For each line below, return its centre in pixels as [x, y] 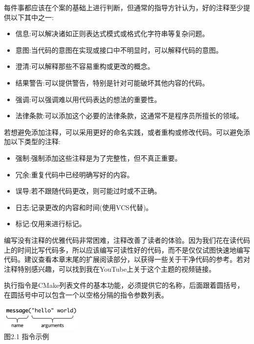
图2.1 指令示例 [27, 336]
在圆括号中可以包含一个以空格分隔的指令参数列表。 [86, 294]
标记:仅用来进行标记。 [51, 224]
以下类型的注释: [35, 141]
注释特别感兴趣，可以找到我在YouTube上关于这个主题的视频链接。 [110, 269]
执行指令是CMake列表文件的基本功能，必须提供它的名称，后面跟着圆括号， [124, 285]
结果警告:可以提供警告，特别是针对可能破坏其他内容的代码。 [112, 82]
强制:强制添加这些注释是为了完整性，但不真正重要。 [98, 158]
